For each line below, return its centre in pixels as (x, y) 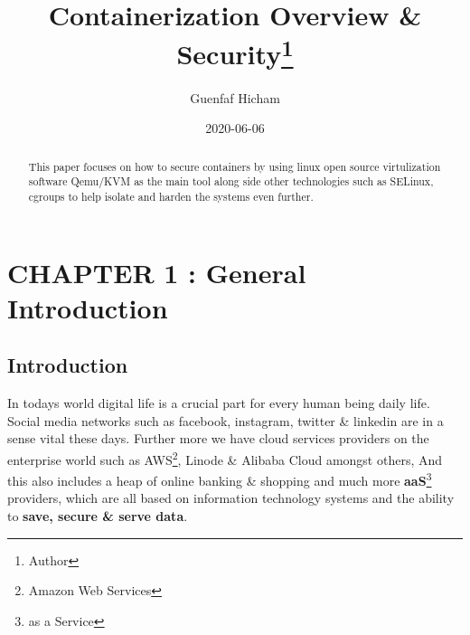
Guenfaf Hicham (235, 97)
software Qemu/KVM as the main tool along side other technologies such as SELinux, (231, 181)
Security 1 (235, 52)
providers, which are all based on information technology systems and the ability (231, 498)
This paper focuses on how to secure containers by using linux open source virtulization (235, 166)
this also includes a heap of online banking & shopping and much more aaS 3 (220, 479)
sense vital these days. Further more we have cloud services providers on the (218, 438)
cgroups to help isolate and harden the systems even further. (171, 196)
